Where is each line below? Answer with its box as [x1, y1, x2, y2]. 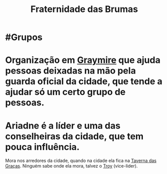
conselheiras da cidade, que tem [5, 130, 144, 142]
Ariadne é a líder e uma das [5, 120, 121, 131]
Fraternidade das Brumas [30, 3, 138, 15]
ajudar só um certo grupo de [5, 86, 126, 98]
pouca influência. [5, 141, 80, 152]
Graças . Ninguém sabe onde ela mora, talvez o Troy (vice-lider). [5, 163, 138, 169]
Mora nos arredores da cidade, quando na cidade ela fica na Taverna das [5, 157, 157, 163]
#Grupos [5, 31, 43, 43]
